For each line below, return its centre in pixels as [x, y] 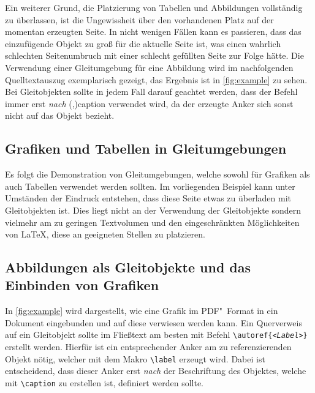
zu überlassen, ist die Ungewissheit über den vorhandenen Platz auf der [139, 19]
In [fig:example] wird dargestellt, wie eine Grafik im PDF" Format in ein [142, 311]
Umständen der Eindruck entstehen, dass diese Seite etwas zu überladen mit [148, 198]
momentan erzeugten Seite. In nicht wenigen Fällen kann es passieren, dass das [153, 32]
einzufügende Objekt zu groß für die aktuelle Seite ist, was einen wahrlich [143, 43]
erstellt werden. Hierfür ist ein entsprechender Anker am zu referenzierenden [148, 347]
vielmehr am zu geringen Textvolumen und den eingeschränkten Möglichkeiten [152, 222]
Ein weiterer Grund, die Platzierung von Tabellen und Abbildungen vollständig [154, 7]
